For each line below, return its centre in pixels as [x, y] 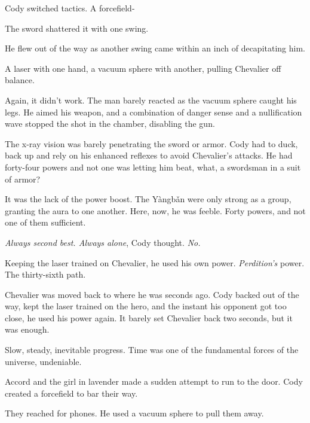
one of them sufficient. [45, 222]
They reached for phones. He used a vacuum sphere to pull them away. [134, 413]
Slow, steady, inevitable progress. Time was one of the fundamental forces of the [152, 350]
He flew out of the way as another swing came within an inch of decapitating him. [155, 48]
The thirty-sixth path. [45, 274]
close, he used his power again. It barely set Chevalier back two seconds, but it [149, 317]
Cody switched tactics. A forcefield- [70, 8]
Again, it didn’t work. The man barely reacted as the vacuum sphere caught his [151, 100]
